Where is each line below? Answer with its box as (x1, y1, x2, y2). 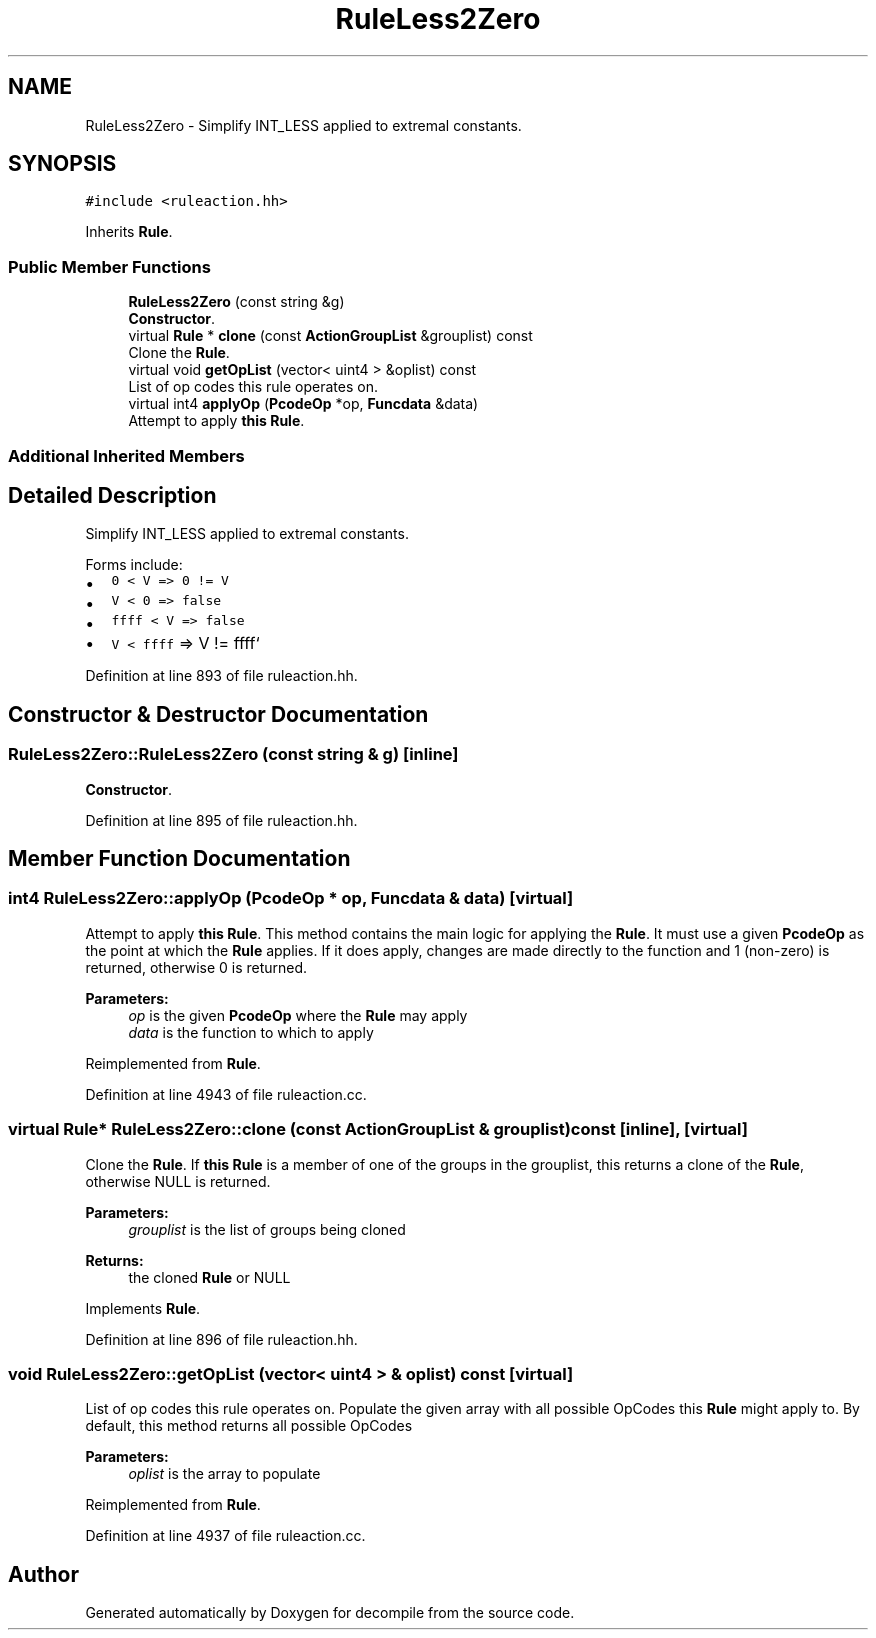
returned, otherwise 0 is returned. (85, 958, 308, 976)
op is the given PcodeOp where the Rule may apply (128, 1006, 468, 1024)
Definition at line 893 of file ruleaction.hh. (85, 667, 358, 685)
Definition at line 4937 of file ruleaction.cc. (85, 1527, 366, 1545)
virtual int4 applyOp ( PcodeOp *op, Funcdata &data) (128, 395, 479, 413)
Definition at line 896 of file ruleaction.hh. (85, 1330, 358, 1348)
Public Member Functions (8, 256, 211, 277)
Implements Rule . (85, 1299, 201, 1317)
